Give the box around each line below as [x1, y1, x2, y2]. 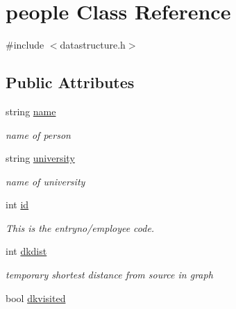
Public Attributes [6, 72, 135, 93]
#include [6, 37, 44, 52]
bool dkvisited [6, 290, 66, 305]
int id [6, 197, 29, 212]
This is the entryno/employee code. [6, 220, 155, 235]
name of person [6, 127, 71, 142]
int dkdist [6, 244, 47, 258]
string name [6, 103, 56, 118]
